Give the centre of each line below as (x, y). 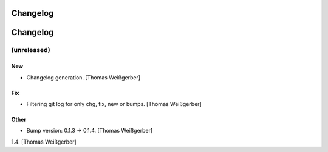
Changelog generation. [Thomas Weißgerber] (84, 77)
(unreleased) (31, 50)
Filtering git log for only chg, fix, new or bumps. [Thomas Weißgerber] (114, 104)
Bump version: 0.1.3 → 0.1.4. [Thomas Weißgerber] (90, 131)
